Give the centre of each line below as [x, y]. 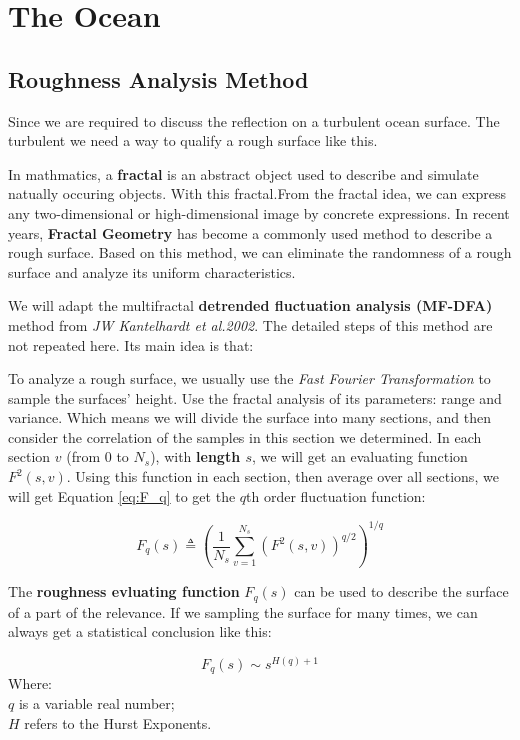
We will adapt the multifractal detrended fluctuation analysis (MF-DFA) [250, 305]
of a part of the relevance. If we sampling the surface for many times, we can [243, 611]
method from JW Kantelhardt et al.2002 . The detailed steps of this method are [250, 324]
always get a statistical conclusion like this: [140, 631]
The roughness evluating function [124, 591]
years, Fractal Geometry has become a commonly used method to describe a [250, 232]
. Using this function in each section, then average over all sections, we [282, 476]
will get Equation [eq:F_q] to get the [122, 495]
